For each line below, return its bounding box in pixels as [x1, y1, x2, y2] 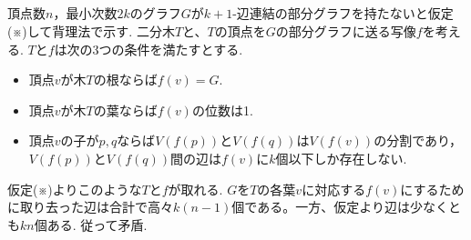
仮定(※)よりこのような [7, 179, 142, 198]
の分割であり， [374, 131, 463, 150]
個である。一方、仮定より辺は [231, 197, 410, 216]
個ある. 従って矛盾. [34, 215, 148, 234]
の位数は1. [191, 100, 253, 119]
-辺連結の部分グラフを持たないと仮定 [232, 4, 454, 23]
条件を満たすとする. [124, 39, 243, 58]
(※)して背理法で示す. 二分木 [7, 21, 175, 40]
